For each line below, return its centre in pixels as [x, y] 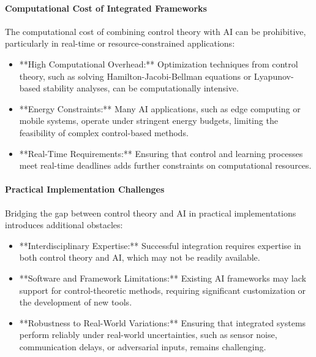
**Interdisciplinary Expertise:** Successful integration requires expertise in [160, 245]
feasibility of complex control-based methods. [104, 132]
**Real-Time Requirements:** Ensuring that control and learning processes [161, 153]
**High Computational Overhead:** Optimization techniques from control [159, 63]
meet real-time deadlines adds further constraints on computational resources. [165, 165]
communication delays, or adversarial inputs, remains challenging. [143, 346]
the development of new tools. [76, 302]
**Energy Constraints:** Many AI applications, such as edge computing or [160, 108]
